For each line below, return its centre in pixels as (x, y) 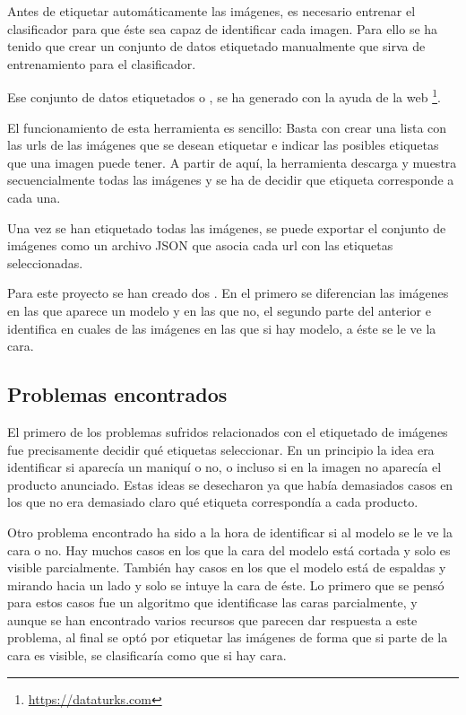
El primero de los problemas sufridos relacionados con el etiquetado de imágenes (228, 431)
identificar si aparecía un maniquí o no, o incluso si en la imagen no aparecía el (224, 467)
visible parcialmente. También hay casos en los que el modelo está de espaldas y (227, 567)
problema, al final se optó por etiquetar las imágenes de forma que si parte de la (228, 637)
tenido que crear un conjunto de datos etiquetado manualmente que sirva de (216, 46)
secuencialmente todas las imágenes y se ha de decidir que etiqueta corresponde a (231, 180)
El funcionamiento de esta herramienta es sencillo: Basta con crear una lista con (227, 127)
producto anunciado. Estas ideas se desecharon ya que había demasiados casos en (230, 484)
